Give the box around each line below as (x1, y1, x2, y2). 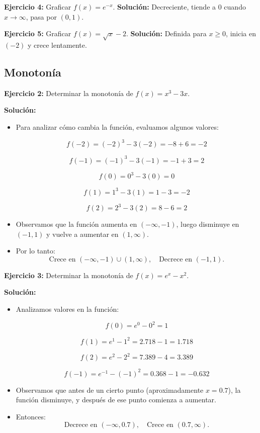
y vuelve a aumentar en (46, 228, 119, 239)
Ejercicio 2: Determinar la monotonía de (4, 88, 133, 98)
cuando (224, 2, 246, 12)
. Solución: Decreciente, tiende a (113, 2, 216, 12)
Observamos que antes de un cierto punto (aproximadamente (16, 384, 204, 395)
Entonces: (16, 411, 46, 421)
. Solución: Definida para (126, 28, 207, 39)
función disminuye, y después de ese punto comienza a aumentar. (16, 394, 216, 405)
